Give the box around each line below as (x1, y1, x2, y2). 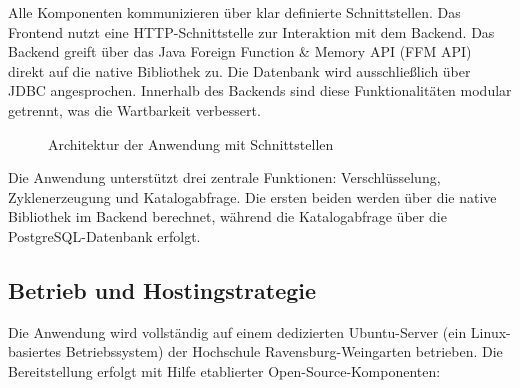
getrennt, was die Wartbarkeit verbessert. (8, 99, 261, 120)
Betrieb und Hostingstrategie (8, 274, 317, 305)
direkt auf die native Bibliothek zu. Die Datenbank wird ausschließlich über (8, 60, 471, 81)
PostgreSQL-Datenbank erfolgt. (8, 225, 201, 246)
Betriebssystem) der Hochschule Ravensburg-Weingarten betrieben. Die (65, 341, 503, 362)
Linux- (470, 321, 511, 342)
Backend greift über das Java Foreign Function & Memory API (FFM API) (8, 41, 472, 62)
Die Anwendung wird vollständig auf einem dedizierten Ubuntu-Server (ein (8, 321, 467, 342)
